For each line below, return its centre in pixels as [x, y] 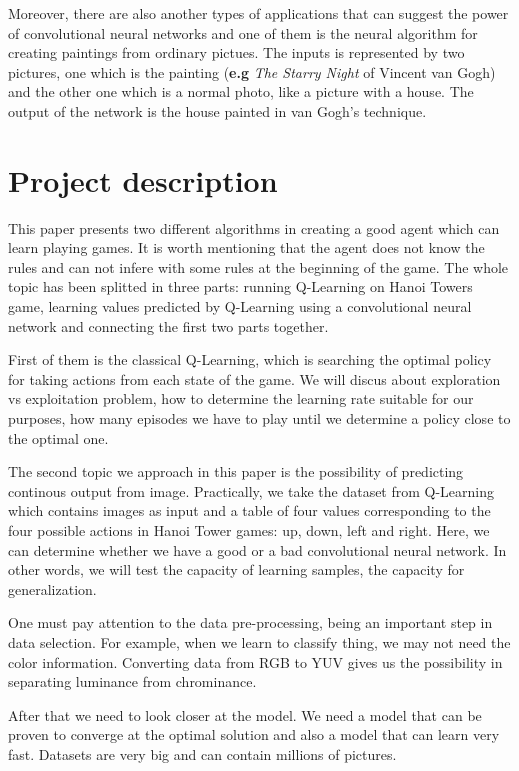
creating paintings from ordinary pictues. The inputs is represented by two [236, 52]
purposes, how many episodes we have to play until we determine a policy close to [259, 418]
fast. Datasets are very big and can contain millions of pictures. [202, 753]
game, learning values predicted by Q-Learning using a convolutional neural [240, 306]
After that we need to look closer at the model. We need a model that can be [245, 714]
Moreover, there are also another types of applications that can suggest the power [258, 13]
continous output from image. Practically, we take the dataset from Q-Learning [251, 490]
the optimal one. [58, 437]
